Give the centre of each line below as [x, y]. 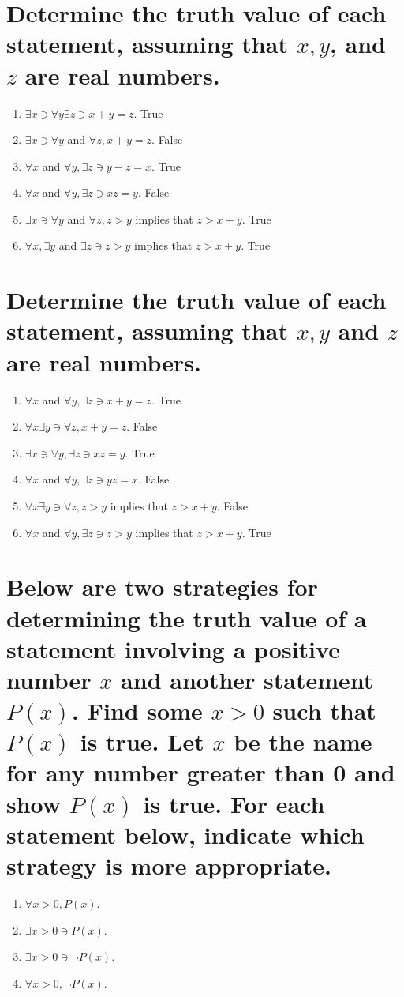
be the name [303, 741]
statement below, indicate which [185, 834]
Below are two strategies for [162, 587]
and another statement [247, 679]
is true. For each [234, 803]
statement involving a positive [173, 648]
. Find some [137, 711]
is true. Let [142, 741]
